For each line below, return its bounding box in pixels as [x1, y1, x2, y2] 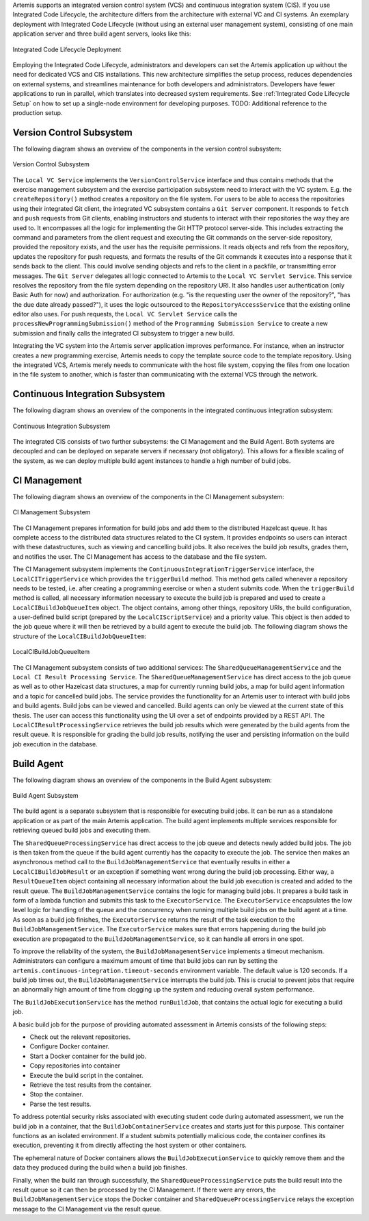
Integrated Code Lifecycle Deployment [12, 45, 122, 53]
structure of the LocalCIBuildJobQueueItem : [12, 632, 147, 640]
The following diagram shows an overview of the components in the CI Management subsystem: [12, 492, 284, 501]
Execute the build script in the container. [29, 1071, 143, 1079]
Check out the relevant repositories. [29, 1033, 131, 1041]
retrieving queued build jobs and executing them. [12, 826, 151, 835]
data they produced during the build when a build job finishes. [12, 1163, 188, 1172]
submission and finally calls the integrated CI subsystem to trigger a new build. [12, 329, 235, 337]
